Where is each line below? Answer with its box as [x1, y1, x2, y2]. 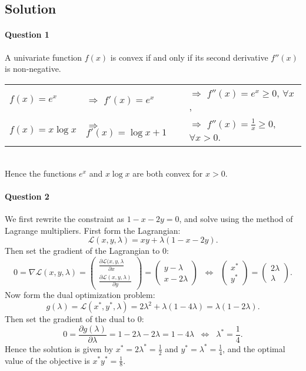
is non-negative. [5, 62, 61, 75]
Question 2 [5, 190, 49, 203]
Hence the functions [5, 167, 76, 179]
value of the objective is [5, 354, 90, 366]
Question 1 [5, 28, 49, 41]
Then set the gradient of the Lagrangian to [5, 244, 160, 257]
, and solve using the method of [179, 213, 293, 225]
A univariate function [5, 51, 82, 63]
